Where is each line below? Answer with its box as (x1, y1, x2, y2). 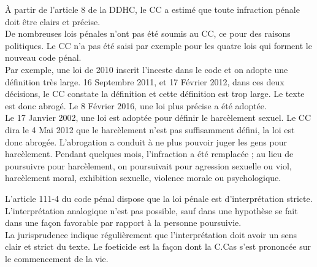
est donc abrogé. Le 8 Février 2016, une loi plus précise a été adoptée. (5, 99, 267, 112)
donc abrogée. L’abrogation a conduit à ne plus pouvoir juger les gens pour (5, 135, 287, 148)
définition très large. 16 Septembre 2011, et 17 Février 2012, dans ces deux (5, 75, 285, 88)
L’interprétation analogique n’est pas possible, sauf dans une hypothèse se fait (5, 204, 298, 217)
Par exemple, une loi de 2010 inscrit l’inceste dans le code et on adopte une (5, 63, 288, 75)
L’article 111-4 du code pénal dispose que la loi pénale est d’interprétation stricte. (5, 192, 313, 204)
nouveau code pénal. (5, 51, 82, 64)
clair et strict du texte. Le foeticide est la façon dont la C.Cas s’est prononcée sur (5, 240, 311, 253)
